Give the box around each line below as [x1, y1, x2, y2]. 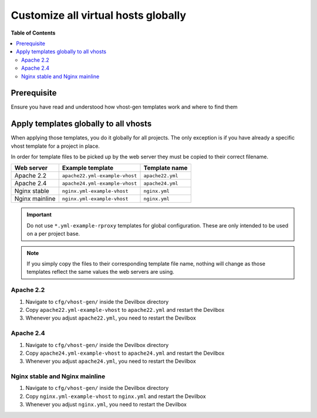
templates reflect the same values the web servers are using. [26, 269, 174, 276]
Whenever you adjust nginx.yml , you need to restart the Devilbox [25, 401, 187, 408]
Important [26, 211, 52, 218]
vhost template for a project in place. [11, 142, 100, 149]
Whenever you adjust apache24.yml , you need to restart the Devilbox [25, 358, 196, 365]
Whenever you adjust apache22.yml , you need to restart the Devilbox [25, 314, 196, 322]
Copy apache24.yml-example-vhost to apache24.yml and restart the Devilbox [25, 349, 225, 356]
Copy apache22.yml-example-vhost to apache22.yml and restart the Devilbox [25, 306, 225, 313]
